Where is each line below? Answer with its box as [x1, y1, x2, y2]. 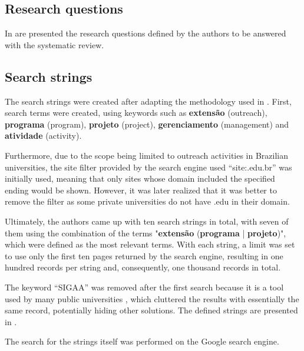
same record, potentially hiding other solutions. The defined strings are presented [5, 304, 298, 316]
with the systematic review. [5, 38, 104, 51]
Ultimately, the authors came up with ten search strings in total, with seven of [5, 215, 289, 227]
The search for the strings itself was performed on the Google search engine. [5, 335, 279, 347]
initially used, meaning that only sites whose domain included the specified [5, 172, 275, 185]
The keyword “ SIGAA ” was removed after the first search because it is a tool [5, 280, 284, 293]
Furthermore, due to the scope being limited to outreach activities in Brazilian [5, 149, 289, 161]
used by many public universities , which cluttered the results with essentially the [5, 292, 299, 305]
